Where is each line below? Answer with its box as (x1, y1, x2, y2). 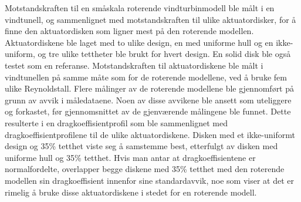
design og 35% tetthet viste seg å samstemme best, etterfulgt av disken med (5, 140, 278, 152)
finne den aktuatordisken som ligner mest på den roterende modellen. (5, 25, 254, 37)
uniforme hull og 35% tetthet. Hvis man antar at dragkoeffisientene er (5, 151, 256, 163)
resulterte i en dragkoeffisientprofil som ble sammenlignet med (5, 116, 228, 129)
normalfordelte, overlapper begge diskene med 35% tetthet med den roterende (5, 163, 285, 175)
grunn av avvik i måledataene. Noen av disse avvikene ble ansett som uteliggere (5, 93, 292, 106)
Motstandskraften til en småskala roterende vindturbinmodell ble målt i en (5, 2, 275, 14)
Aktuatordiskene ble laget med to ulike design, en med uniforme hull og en (5, 36, 273, 48)
